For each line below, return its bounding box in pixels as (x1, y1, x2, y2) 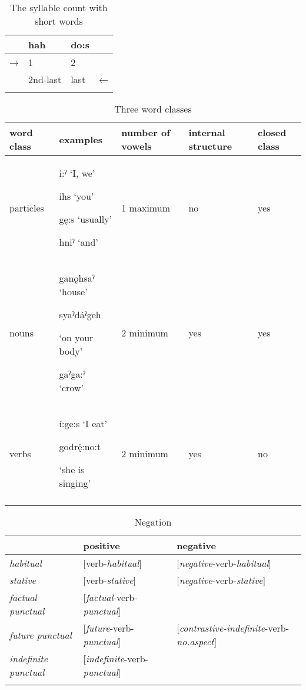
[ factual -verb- (83, 590, 138, 604)
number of (121, 126, 170, 139)
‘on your (59, 331, 94, 344)
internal (188, 126, 225, 139)
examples (59, 132, 102, 146)
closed (258, 126, 287, 139)
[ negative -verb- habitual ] (177, 556, 271, 570)
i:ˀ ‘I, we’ (59, 166, 95, 180)
